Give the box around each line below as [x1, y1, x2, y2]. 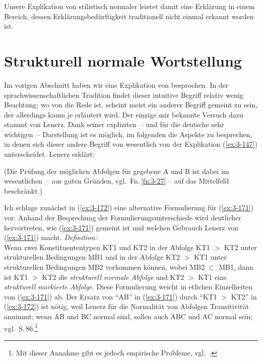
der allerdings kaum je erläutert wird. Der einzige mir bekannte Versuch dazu [4, 109, 243, 119]
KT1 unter [194, 252, 227, 262]
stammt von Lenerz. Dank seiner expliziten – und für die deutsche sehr [4, 119, 224, 130]
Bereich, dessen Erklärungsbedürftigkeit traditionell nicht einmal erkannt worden [4, 11, 254, 21]
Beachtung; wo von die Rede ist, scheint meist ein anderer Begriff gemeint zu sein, [4, 99, 257, 110]
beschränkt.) [4, 185, 42, 196]
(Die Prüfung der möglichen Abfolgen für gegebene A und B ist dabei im [4, 165, 229, 176]
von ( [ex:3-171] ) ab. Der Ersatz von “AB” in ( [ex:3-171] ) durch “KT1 [4, 291, 217, 302]
